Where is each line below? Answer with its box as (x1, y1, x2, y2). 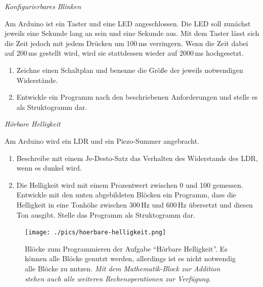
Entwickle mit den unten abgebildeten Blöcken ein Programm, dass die (16, 189, 236, 200)
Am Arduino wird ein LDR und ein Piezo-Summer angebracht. (5, 135, 199, 146)
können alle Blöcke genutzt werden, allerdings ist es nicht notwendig (25, 253, 236, 264)
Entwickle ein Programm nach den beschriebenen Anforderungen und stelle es (16, 92, 258, 102)
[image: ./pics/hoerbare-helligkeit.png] (25, 229, 166, 236)
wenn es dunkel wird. (16, 162, 82, 173)
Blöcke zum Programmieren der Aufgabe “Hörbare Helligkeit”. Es (25, 243, 228, 254)
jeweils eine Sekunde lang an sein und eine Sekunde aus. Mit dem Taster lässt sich (5, 28, 259, 38)
